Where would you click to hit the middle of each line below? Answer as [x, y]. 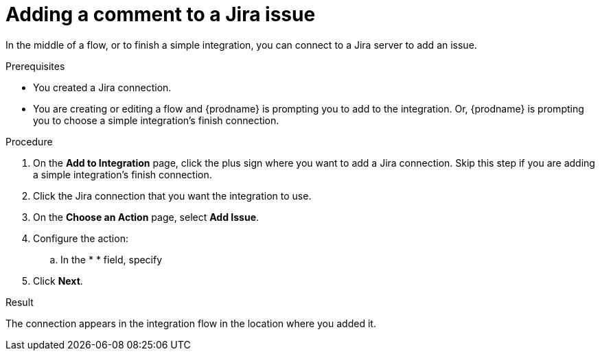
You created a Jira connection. [102, 87]
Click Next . [58, 281]
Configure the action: [81, 238]
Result [20, 302]
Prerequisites [35, 66]
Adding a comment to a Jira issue [161, 14]
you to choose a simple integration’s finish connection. [156, 120]
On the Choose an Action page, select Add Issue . [146, 217]
